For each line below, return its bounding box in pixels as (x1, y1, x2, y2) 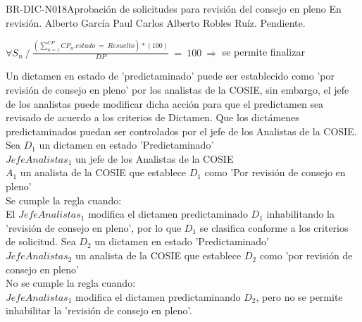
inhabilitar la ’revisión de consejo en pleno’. (6, 303, 192, 318)
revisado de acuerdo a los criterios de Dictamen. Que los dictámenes (6, 110, 299, 125)
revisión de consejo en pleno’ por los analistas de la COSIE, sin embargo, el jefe (6, 82, 349, 97)
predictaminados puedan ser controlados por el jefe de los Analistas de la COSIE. (6, 123, 357, 138)
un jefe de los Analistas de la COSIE (75, 151, 234, 166)
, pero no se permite (256, 289, 343, 304)
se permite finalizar (222, 44, 305, 59)
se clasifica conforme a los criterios (199, 220, 349, 235)
